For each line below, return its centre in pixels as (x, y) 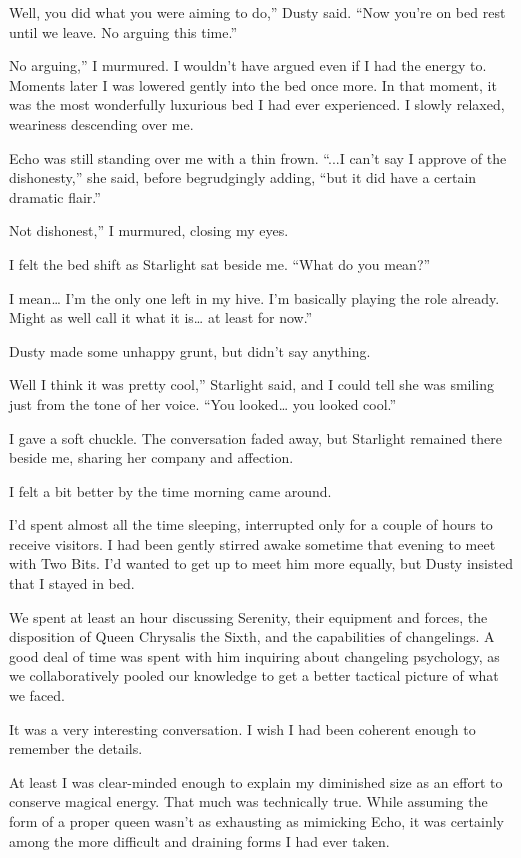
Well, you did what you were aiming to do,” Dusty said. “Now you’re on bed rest (257, 12)
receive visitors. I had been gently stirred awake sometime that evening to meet (252, 543)
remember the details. (76, 748)
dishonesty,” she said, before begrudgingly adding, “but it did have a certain (243, 177)
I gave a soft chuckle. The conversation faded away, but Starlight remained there (256, 437)
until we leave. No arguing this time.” (123, 31)
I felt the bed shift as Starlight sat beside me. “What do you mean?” (220, 263)
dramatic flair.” (55, 196)
